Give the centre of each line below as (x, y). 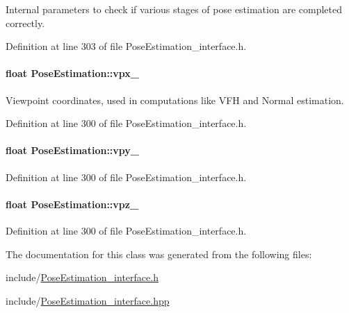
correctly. (25, 23)
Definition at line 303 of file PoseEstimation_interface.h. (126, 46)
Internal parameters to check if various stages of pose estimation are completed (174, 9)
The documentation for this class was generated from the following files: (159, 254)
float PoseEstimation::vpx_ (72, 73)
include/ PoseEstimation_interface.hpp (88, 300)
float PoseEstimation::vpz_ (72, 204)
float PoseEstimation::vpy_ (72, 150)
